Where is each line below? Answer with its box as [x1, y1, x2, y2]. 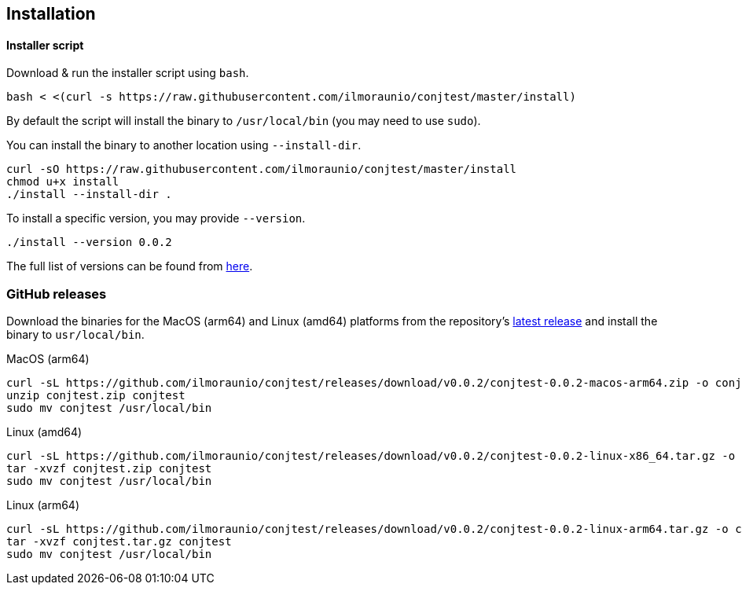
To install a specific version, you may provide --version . [6, 211, 306, 226]
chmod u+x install [6, 175, 119, 189]
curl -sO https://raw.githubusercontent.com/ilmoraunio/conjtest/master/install [6, 163, 517, 176]
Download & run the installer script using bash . [6, 66, 249, 80]
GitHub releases [6, 285, 107, 302]
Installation [6, 4, 96, 24]
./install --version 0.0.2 [6, 236, 172, 249]
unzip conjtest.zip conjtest [6, 388, 185, 402]
